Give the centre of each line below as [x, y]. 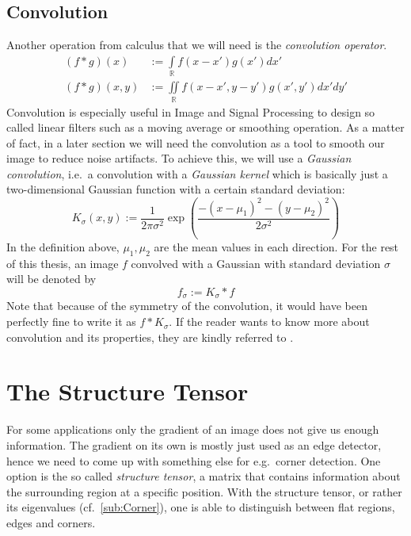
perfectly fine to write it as [71, 322]
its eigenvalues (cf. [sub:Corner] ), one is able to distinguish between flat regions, [201, 507]
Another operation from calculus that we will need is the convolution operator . [197, 45]
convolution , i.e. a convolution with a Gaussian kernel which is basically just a [197, 173]
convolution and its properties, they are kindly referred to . [150, 337]
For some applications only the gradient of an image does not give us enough [193, 429]
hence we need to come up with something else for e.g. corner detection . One [194, 460]
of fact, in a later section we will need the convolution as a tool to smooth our [196, 142]
